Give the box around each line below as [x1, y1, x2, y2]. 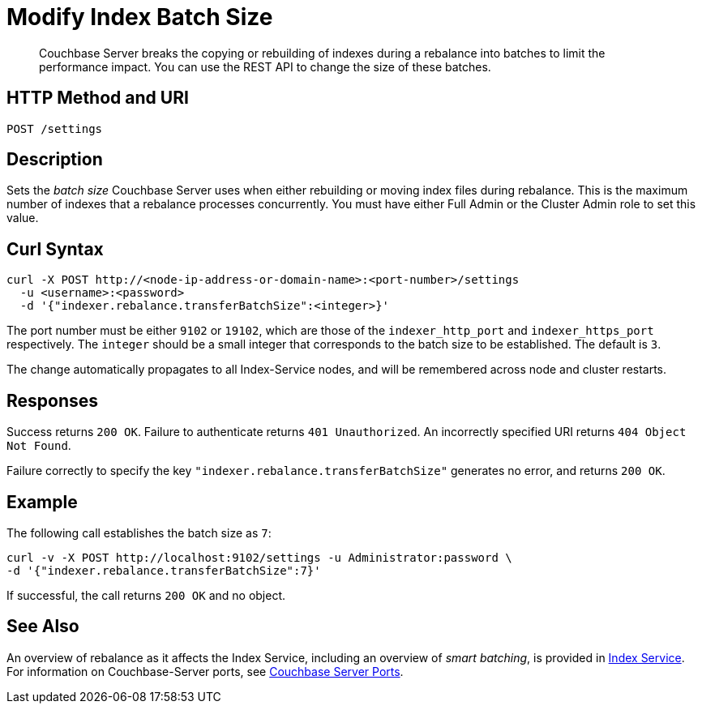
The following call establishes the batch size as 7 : [6, 525, 272, 540]
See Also [6, 616, 79, 637]
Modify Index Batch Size [6, 3, 273, 31]
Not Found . [6, 438, 71, 453]
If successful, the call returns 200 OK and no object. [6, 588, 286, 602]
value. [6, 211, 39, 225]
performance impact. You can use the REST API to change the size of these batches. [39, 59, 491, 74]
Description [6, 149, 103, 170]
